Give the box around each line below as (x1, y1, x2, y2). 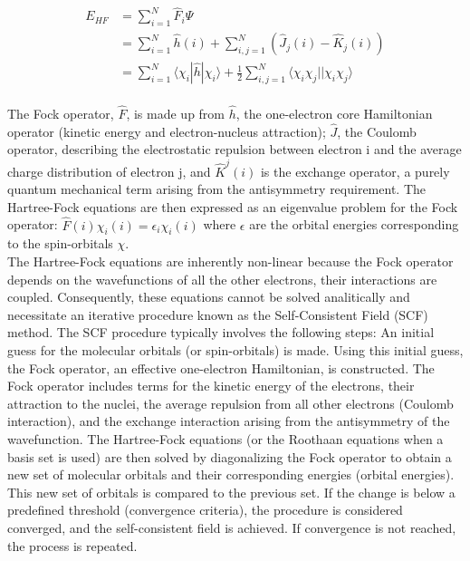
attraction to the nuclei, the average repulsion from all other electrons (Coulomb (7, 393, 454, 412)
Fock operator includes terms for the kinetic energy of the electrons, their (7, 376, 415, 395)
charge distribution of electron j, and (7, 161, 211, 180)
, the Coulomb (337, 121, 417, 140)
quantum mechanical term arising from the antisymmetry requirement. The (7, 179, 426, 198)
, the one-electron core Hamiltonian (235, 103, 433, 122)
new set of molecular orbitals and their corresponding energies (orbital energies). (7, 465, 455, 484)
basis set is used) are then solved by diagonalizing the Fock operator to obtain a (7, 447, 452, 466)
